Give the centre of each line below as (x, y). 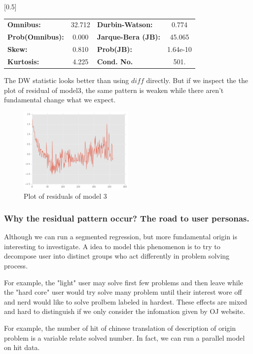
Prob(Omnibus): (36, 37)
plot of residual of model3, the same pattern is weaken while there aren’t (114, 90)
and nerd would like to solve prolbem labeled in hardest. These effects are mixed (126, 301)
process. (16, 266)
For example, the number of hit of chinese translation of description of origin (120, 328)
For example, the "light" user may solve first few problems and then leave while (124, 282)
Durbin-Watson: (125, 24)
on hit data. (22, 347)
